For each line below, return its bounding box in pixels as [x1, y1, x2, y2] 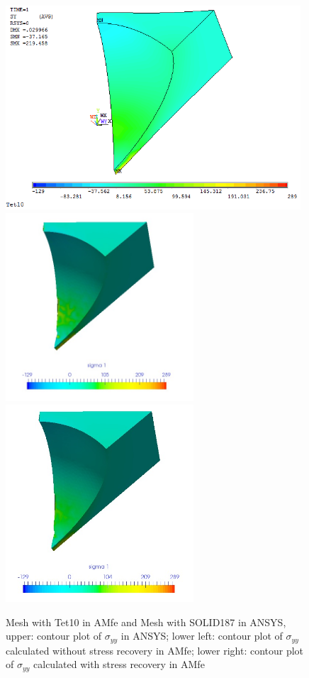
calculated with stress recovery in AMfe [33, 657, 205, 672]
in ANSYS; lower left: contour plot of [120, 628, 283, 643]
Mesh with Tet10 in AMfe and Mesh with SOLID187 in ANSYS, [6, 614, 286, 629]
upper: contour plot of [6, 628, 102, 643]
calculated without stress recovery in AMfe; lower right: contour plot [6, 643, 304, 657]
